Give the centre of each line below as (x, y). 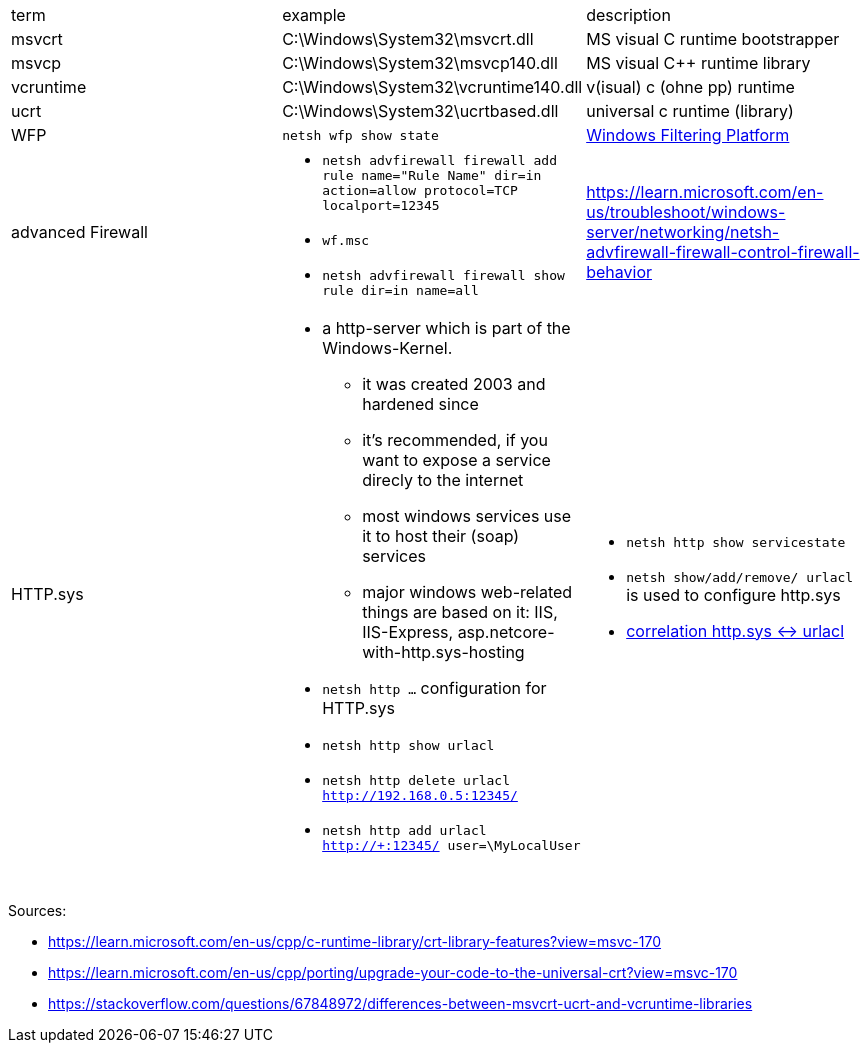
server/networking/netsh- (683, 231)
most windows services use (467, 516)
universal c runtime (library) (690, 111)
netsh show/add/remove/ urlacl (740, 577)
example (314, 15)
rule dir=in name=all (400, 290)
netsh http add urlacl (404, 830)
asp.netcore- (506, 632)
